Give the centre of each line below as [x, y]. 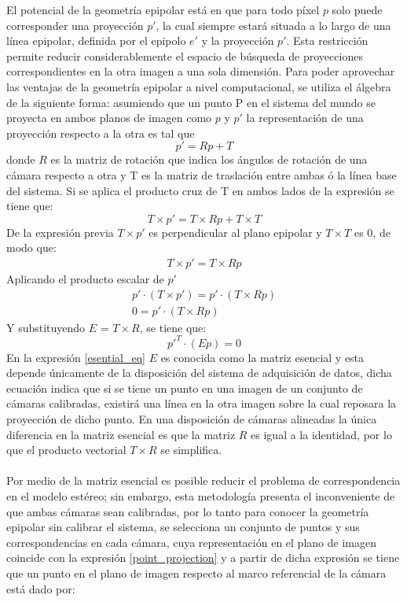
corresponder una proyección [75, 25]
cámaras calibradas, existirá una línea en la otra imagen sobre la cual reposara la [202, 403]
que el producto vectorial [66, 450]
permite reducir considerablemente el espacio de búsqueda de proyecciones [185, 55]
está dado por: [41, 588]
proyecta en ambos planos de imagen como [109, 118]
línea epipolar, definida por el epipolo [96, 41]
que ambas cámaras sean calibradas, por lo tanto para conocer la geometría [188, 511]
